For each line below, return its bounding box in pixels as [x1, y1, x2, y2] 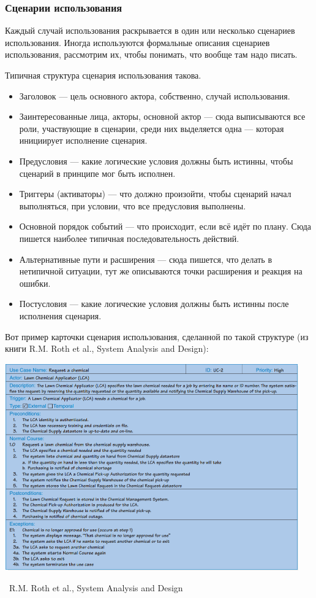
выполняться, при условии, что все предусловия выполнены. [19, 199, 246, 212]
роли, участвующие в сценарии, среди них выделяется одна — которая [19, 122, 284, 134]
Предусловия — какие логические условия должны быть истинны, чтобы [19, 154, 293, 167]
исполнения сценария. [19, 309, 102, 322]
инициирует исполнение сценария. [19, 134, 148, 147]
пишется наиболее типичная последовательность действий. [19, 231, 239, 244]
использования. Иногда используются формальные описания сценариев [5, 36, 270, 49]
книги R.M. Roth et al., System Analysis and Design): [5, 342, 209, 355]
